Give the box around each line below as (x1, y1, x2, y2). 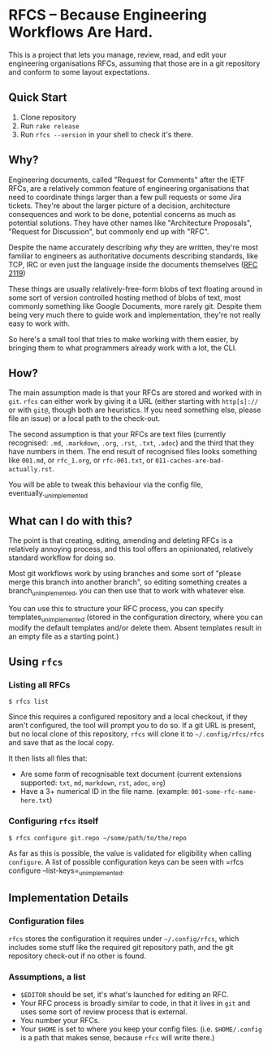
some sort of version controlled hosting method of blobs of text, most (8, 293, 241, 302)
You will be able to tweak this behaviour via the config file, (8, 479, 204, 489)
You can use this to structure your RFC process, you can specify (8, 603, 224, 613)
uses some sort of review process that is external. (19, 1007, 188, 1017)
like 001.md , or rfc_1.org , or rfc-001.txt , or (8, 455, 154, 465)
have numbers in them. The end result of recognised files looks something (8, 447, 257, 457)
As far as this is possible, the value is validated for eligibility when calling (8, 848, 252, 858)
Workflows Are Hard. (8, 23, 153, 41)
